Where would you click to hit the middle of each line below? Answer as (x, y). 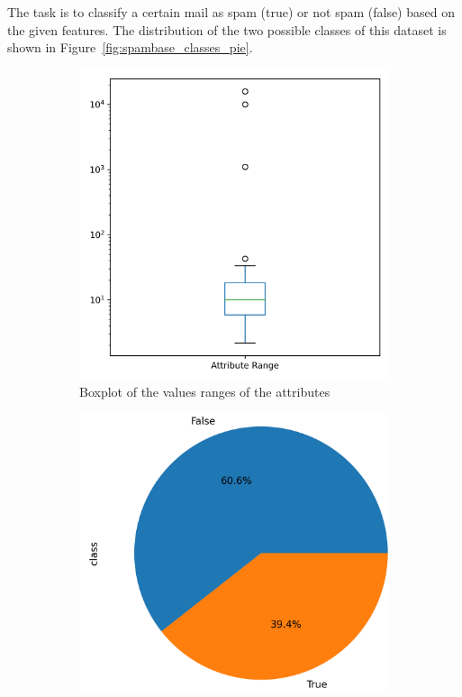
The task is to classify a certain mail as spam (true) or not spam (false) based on (231, 12)
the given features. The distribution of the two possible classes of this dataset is (227, 29)
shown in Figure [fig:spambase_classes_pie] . (130, 47)
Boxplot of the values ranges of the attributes (205, 392)
